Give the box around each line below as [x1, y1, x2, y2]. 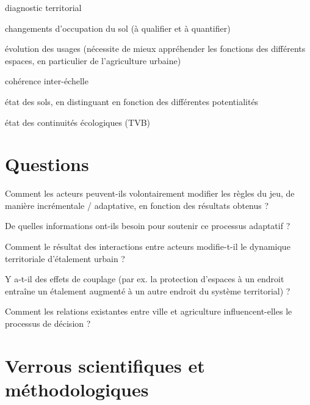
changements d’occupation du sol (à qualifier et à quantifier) [5, 21, 231, 34]
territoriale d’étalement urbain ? [5, 252, 125, 265]
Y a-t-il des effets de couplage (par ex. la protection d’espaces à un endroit [5, 272, 284, 285]
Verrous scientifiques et [5, 352, 205, 378]
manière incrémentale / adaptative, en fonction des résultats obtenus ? [5, 199, 269, 211]
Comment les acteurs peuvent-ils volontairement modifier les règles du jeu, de [5, 187, 295, 200]
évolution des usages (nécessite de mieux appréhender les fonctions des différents [5, 42, 306, 55]
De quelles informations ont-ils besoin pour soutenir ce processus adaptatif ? [5, 219, 290, 232]
